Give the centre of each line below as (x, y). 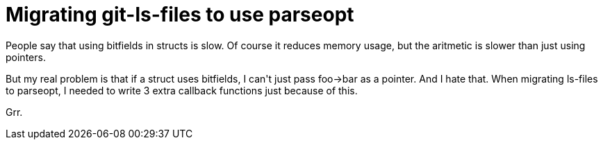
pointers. (26, 57)
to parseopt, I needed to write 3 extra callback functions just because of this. (182, 90)
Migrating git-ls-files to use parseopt (180, 15)
